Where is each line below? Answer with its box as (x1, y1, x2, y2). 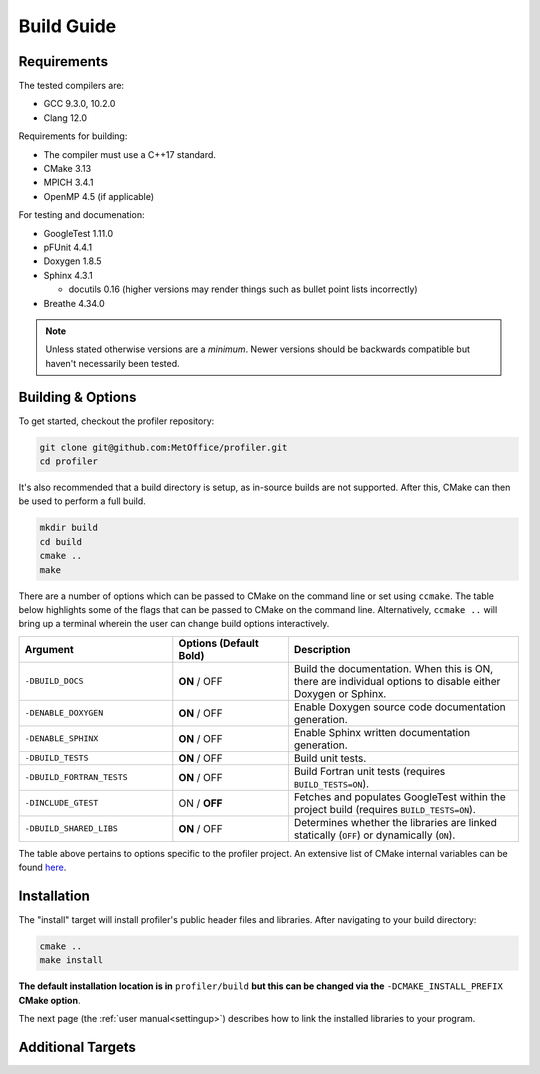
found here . (18, 861, 67, 874)
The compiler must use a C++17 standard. (43, 148, 217, 160)
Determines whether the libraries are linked (293, 815, 497, 829)
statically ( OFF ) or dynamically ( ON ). (293, 828, 456, 842)
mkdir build (39, 522, 99, 534)
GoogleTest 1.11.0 (43, 227, 114, 239)
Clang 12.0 (43, 111, 88, 124)
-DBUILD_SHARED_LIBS (24, 823, 119, 834)
